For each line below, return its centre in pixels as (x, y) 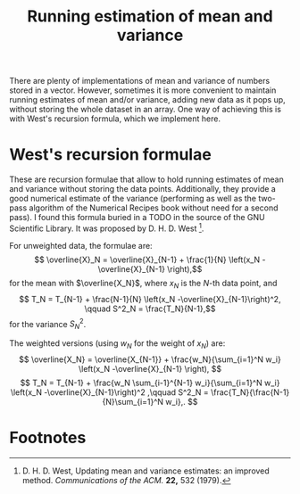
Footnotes (48, 438)
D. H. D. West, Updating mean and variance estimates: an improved (146, 471)
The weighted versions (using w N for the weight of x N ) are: (117, 344)
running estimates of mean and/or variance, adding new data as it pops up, (147, 100)
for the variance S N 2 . (48, 324)
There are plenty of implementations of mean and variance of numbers (140, 81)
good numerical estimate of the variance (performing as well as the (133, 199)
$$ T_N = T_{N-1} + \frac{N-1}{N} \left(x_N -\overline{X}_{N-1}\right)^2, (150, 299)
